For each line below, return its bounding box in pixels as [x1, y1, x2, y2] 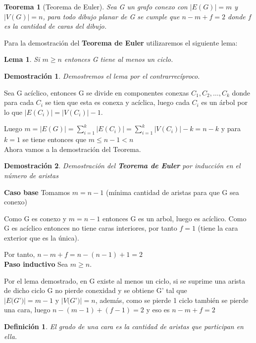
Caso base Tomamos [4, 187, 70, 197]
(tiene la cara [198, 223, 238, 233]
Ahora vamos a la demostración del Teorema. [4, 144, 141, 154]
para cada [4, 97, 34, 107]
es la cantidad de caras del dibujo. [4, 21, 107, 31]
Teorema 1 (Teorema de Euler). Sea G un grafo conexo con [4, 1, 188, 11]
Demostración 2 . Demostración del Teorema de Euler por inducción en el [4, 160, 241, 171]
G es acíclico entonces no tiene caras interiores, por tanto [4, 223, 177, 233]
